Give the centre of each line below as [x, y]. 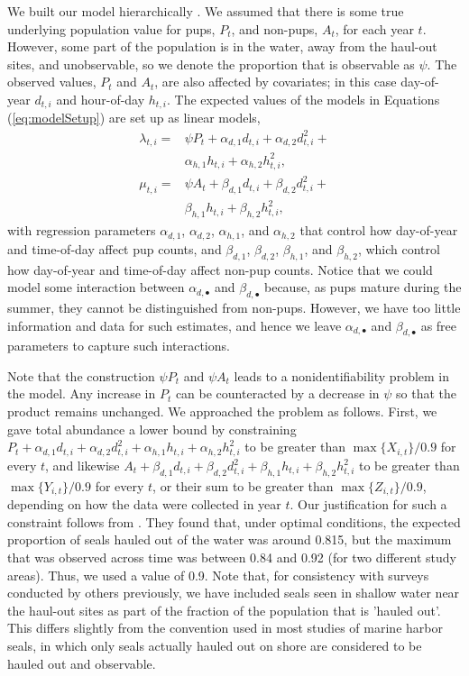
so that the [426, 393]
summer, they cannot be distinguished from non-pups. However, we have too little [234, 307]
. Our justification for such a [368, 504]
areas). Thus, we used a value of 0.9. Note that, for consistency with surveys [218, 575]
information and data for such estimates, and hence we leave [175, 325]
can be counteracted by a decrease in [277, 393]
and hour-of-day [101, 99]
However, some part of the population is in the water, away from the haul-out [222, 46]
